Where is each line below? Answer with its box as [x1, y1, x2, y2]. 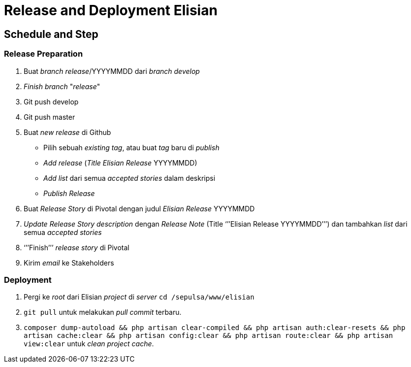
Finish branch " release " [24, 82, 100, 91]
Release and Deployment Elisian [4, 2, 218, 19]
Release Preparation [4, 49, 83, 59]
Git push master [24, 112, 75, 121]
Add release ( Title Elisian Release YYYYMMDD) [43, 158, 197, 167]
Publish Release [43, 189, 95, 198]
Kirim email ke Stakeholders [24, 258, 114, 267]
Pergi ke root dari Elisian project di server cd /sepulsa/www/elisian [24, 293, 254, 301]
